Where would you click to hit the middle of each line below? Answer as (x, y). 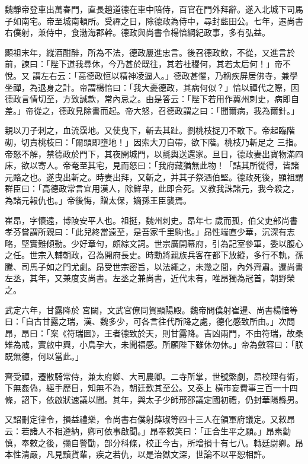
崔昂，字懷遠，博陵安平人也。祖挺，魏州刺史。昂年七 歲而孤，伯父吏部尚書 (151, 220)
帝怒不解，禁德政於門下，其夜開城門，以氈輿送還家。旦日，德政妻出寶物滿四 (154, 153)
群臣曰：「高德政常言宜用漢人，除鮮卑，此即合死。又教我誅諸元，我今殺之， (152, 188)
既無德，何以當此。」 (44, 356)
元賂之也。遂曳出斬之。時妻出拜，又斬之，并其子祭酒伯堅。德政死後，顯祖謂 (154, 177)
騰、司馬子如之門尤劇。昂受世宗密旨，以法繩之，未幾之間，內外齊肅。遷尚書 (154, 266)
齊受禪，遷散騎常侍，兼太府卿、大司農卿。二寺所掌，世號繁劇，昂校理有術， (154, 376)
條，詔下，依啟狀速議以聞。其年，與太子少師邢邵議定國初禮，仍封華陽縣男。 (154, 399)
